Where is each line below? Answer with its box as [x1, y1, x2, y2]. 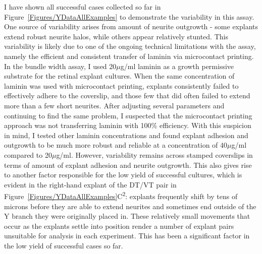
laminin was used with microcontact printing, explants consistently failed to [4, 80, 239, 91]
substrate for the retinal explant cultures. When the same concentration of [4, 71, 235, 81]
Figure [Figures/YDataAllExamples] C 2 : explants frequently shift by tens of [4, 189, 238, 201]
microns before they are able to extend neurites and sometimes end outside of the [4, 201, 256, 211]
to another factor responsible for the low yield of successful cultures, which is [4, 169, 242, 180]
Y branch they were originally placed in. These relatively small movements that [4, 211, 250, 221]
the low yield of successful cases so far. [4, 240, 123, 250]
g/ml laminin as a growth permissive [120, 60, 234, 71]
